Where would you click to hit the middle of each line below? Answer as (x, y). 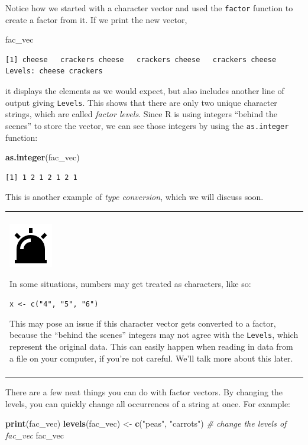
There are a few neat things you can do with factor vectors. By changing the (144, 391)
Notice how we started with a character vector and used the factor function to (149, 8)
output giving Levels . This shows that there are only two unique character (141, 102)
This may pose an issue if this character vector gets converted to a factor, (143, 323)
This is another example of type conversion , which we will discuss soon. (134, 197)
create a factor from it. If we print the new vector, (96, 19)
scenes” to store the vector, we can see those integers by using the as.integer (147, 125)
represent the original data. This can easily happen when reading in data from (151, 346)
